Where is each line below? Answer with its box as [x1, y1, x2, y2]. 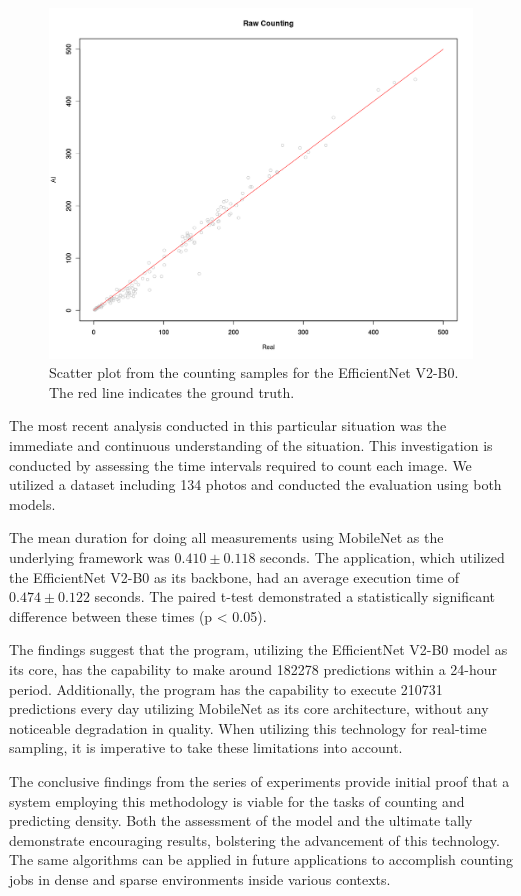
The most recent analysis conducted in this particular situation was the [9, 415, 447, 436]
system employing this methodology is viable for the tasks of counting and [9, 790, 465, 811]
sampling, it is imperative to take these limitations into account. [9, 737, 403, 758]
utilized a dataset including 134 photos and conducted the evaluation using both [9, 474, 502, 495]
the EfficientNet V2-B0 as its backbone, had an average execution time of [9, 566, 460, 587]
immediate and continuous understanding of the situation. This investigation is [9, 435, 493, 456]
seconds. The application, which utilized [260, 547, 505, 568]
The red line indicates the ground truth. [49, 381, 295, 402]
